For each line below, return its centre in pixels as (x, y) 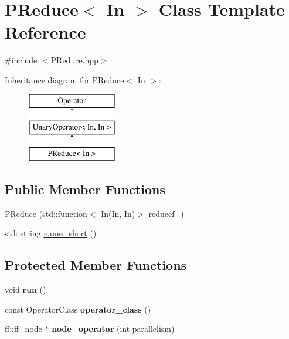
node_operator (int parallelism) (113, 329)
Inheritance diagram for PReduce (64, 79)
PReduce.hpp (74, 60)
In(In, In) (118, 213)
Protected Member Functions (96, 265)
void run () (25, 289)
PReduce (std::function (46, 213)
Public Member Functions (85, 189)
